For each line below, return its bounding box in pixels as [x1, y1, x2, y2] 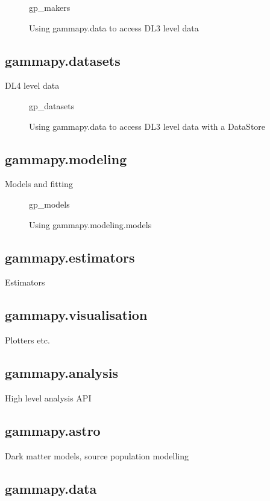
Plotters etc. [5, 334, 50, 346]
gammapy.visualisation [5, 305, 148, 324]
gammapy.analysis [5, 363, 119, 382]
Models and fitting [5, 177, 73, 190]
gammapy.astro [5, 421, 101, 439]
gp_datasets [29, 99, 75, 112]
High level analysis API [5, 391, 92, 404]
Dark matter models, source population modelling [5, 449, 189, 462]
